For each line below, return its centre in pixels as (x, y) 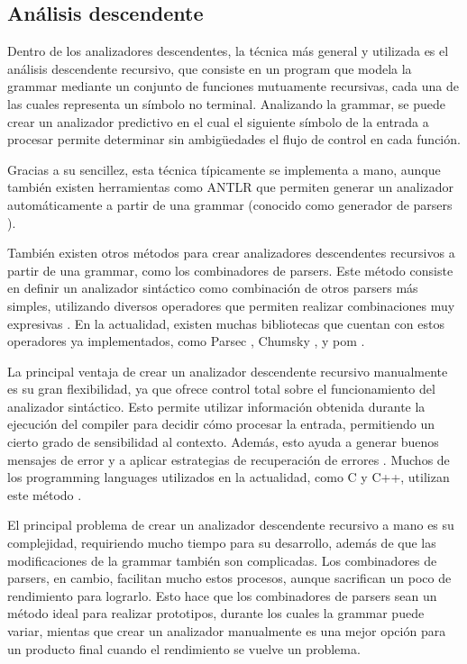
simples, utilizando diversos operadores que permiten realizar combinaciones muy (231, 305)
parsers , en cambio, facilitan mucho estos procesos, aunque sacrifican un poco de (229, 578)
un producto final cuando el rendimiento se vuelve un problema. (184, 648)
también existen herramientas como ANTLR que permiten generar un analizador (231, 187)
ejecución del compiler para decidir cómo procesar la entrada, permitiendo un (221, 424)
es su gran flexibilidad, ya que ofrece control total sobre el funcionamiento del (221, 389)
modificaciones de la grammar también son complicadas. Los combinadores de (222, 560)
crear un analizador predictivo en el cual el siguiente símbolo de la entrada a (218, 121)
